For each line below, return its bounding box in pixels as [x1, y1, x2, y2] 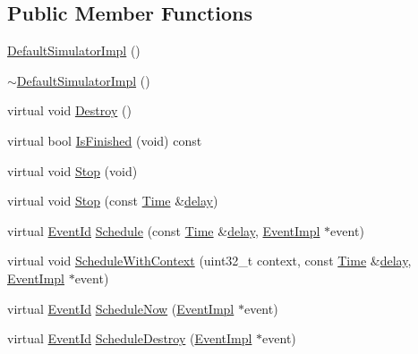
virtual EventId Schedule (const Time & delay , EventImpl [7, 221, 320, 240]
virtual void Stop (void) [7, 161, 138, 180]
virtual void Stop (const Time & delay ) [7, 191, 218, 210]
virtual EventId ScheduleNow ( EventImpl [7, 299, 235, 317]
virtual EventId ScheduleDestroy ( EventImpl [7, 329, 252, 348]
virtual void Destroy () [7, 101, 132, 120]
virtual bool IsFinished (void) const [7, 131, 202, 149]
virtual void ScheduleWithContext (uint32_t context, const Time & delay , [7, 251, 412, 270]
